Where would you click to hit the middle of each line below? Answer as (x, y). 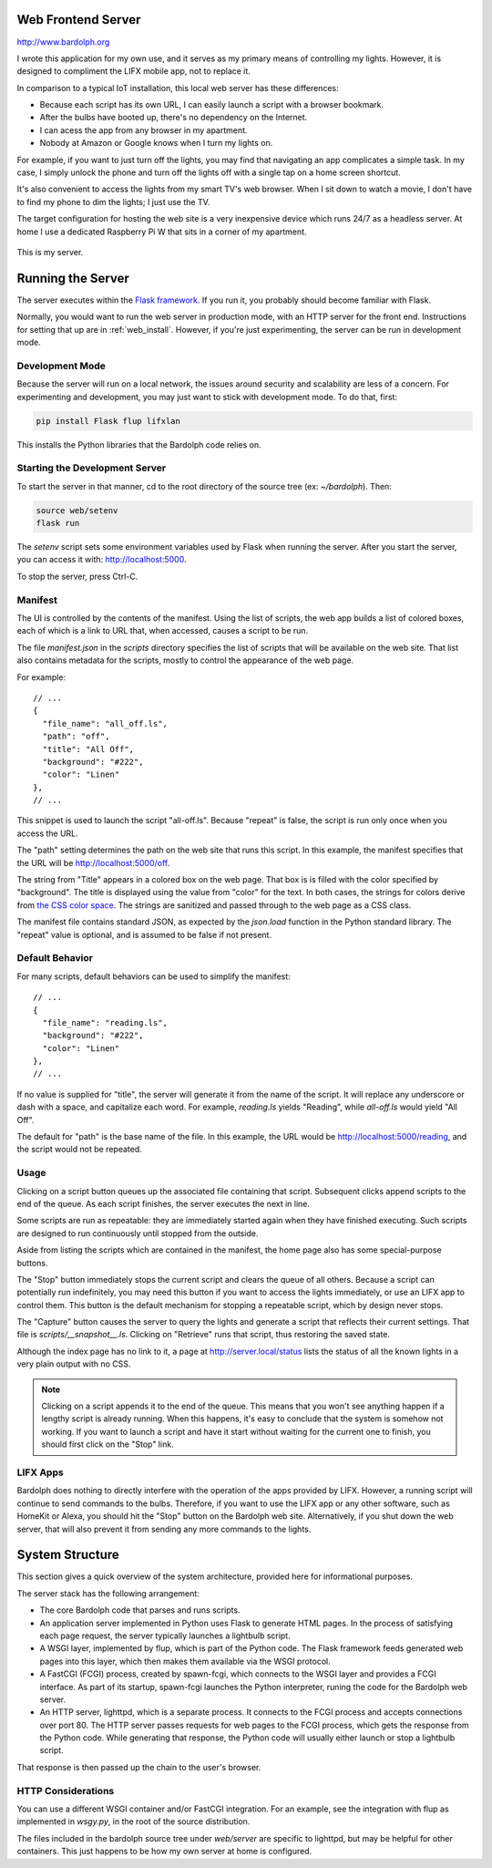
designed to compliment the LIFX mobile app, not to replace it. (133, 71)
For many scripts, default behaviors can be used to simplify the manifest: (154, 976)
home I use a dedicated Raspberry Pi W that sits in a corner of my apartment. (162, 232)
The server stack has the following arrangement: (108, 1593)
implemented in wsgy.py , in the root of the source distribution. (133, 1822)
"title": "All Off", (88, 749)
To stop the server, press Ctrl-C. (77, 576)
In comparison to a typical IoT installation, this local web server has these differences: (178, 88)
